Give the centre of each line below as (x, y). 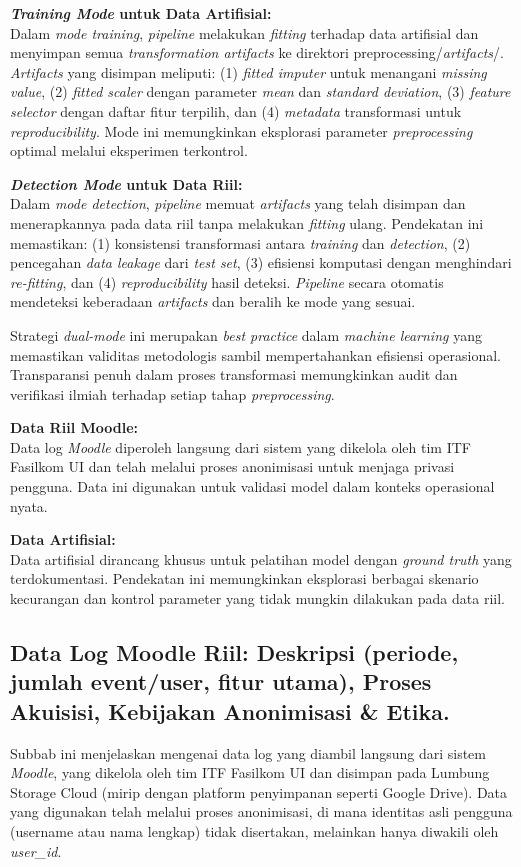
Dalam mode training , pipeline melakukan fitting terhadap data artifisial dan (244, 32)
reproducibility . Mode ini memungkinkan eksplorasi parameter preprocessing (241, 130)
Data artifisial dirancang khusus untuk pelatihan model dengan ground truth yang (261, 558)
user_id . (36, 850)
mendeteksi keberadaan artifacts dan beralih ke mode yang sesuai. (213, 301)
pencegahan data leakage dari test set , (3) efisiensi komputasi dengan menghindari (261, 262)
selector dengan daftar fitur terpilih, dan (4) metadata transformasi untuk (236, 110)
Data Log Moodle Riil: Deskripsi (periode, (234, 652)
